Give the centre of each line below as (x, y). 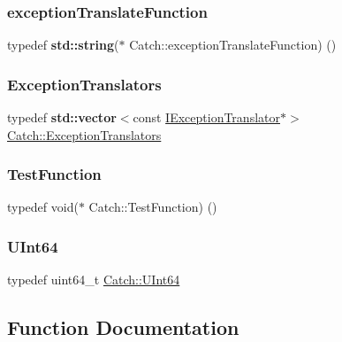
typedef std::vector (62, 117)
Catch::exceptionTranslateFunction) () (233, 45)
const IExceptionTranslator (206, 117)
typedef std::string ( (63, 45)
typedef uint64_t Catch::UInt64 (94, 280)
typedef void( (43, 207)
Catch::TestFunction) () (153, 207)
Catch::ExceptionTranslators (84, 134)
